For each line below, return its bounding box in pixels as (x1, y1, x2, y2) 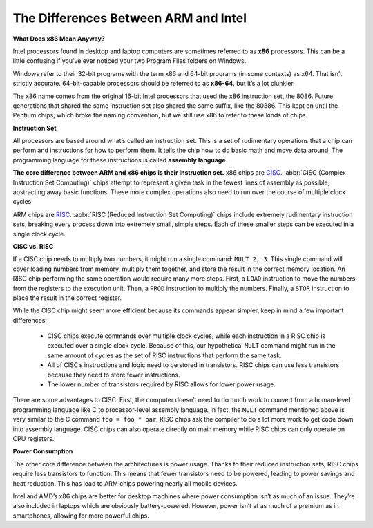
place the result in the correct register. (12, 294, 122, 302)
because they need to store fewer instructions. (47, 370, 180, 379)
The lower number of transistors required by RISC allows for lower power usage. (47, 380, 276, 388)
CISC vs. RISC (12, 242, 54, 250)
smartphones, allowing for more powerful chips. (12, 511, 150, 520)
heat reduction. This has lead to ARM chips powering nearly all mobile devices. (12, 479, 238, 487)
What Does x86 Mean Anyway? (12, 35, 105, 43)
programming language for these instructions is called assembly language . (12, 155, 228, 164)
